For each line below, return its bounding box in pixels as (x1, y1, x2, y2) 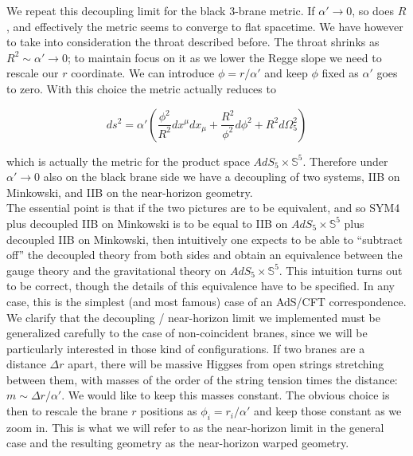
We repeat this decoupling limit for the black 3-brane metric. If (6, 2, 315, 18)
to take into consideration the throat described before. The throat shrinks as (6, 33, 380, 50)
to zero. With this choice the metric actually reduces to (6, 80, 276, 96)
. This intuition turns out (279, 261, 403, 278)
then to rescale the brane (6, 403, 128, 419)
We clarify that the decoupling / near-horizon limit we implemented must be (6, 309, 380, 325)
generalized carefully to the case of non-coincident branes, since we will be (6, 324, 368, 341)
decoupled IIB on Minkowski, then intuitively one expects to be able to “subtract (6, 230, 403, 247)
